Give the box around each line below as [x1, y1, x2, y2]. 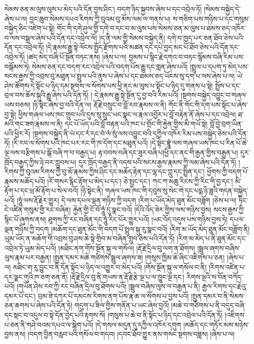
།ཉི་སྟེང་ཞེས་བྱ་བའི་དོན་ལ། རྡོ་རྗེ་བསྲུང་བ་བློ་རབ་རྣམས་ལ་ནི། [32, 99, 166, 109]
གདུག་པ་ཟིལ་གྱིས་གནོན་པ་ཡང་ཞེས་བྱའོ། [74, 300, 169, 310]
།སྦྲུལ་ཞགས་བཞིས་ [197, 243, 240, 253]
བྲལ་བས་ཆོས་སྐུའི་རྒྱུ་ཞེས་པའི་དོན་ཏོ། [4, 90, 89, 100]
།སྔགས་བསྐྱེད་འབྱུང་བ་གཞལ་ [180, 90, 248, 100]
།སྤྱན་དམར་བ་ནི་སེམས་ [191, 290, 245, 301]
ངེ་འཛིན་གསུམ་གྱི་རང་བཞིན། [4, 204, 71, 215]
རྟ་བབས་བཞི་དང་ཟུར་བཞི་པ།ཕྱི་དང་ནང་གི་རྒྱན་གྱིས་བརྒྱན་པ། [98, 147, 238, 157]
